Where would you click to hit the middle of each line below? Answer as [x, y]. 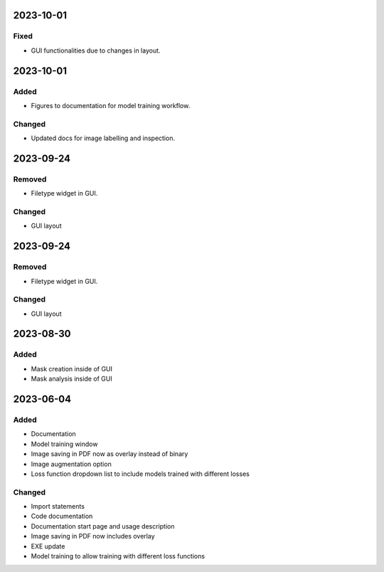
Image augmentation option [71, 464]
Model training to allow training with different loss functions [118, 556]
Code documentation [62, 517]
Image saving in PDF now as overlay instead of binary [110, 454]
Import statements [58, 507]
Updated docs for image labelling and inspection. [103, 138]
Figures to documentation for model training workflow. [111, 105]
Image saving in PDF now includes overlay [93, 536]
